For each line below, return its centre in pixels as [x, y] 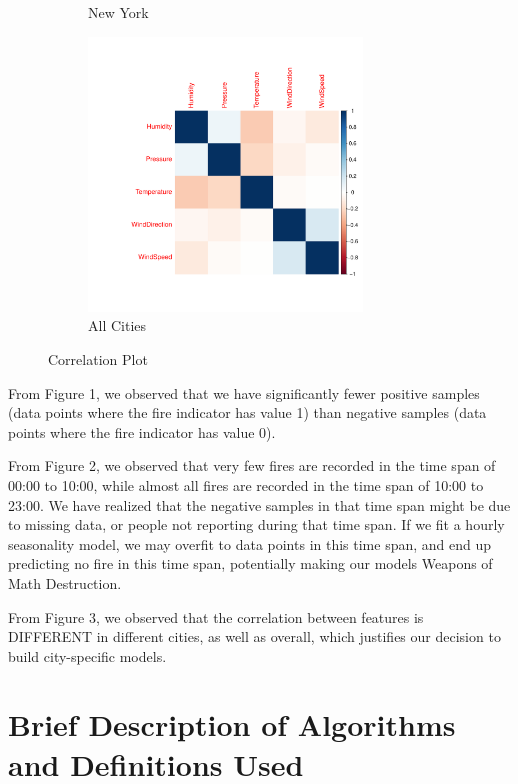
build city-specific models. [87, 655]
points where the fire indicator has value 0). [142, 431]
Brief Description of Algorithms [232, 724]
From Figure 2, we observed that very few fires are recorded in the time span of [252, 465]
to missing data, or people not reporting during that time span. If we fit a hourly [256, 524]
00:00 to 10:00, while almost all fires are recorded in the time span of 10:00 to [246, 484]
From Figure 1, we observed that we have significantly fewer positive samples [244, 392]
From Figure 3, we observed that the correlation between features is [216, 616]
